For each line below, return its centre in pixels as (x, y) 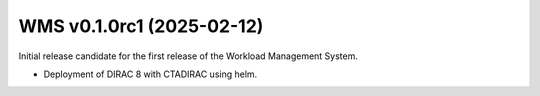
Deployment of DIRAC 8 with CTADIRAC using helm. (150, 74)
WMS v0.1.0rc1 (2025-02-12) (141, 26)
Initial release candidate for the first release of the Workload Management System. (188, 56)
